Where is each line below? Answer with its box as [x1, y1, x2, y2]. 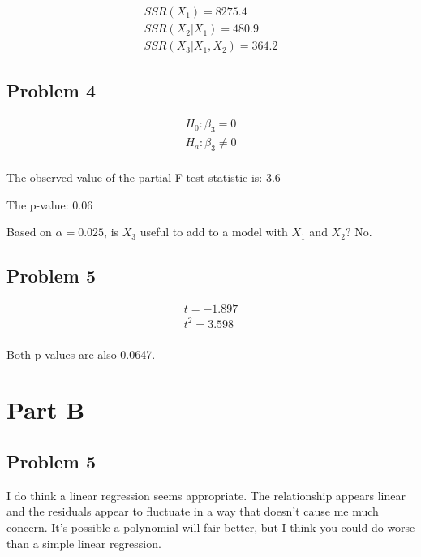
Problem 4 [6, 78, 96, 103]
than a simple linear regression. [6, 534, 161, 551]
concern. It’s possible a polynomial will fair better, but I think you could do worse [6, 518, 415, 535]
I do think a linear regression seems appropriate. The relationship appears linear [6, 486, 406, 503]
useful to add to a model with [140, 223, 288, 240]
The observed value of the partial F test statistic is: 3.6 [6, 168, 281, 185]
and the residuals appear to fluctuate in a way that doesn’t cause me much [6, 503, 379, 520]
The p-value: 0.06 [6, 196, 93, 213]
